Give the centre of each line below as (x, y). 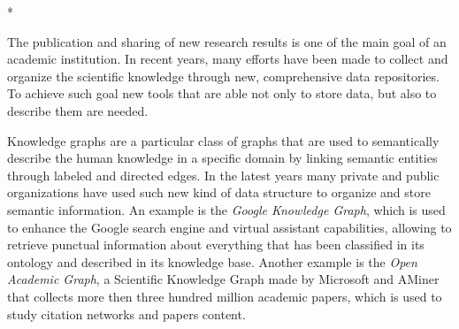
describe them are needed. (78, 110)
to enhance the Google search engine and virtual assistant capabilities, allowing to (229, 227)
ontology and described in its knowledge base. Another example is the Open (212, 261)
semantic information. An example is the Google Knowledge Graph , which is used (226, 209)
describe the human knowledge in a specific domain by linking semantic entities (222, 158)
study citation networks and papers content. (126, 314)
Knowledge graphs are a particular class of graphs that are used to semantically (223, 140)
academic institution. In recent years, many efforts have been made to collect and (228, 59)
